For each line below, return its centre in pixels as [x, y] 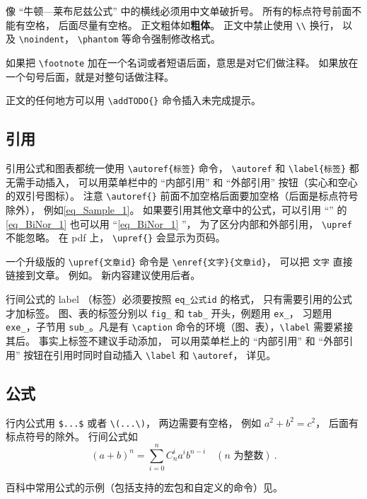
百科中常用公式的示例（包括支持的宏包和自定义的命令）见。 [144, 487]
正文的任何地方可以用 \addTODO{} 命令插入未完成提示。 [133, 100]
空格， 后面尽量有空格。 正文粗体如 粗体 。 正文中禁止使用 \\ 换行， [182, 24]
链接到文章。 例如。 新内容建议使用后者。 [103, 275]
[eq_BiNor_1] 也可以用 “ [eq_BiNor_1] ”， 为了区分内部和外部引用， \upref [179, 223]
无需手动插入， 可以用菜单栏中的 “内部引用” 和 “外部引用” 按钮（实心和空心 [182, 182]
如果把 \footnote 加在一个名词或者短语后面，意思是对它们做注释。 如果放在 [182, 62]
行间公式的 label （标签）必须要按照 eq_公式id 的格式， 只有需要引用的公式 [179, 299]
